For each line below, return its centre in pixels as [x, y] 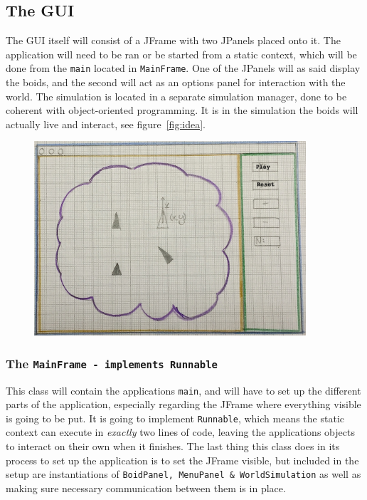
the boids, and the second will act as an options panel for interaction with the [176, 82]
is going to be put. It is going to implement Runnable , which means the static [175, 418]
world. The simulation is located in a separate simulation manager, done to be [176, 96]
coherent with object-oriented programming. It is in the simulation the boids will [182, 110]
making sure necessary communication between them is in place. [146, 488]
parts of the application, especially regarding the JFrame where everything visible [183, 404]
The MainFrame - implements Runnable [112, 363]
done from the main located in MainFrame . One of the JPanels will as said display [183, 68]
